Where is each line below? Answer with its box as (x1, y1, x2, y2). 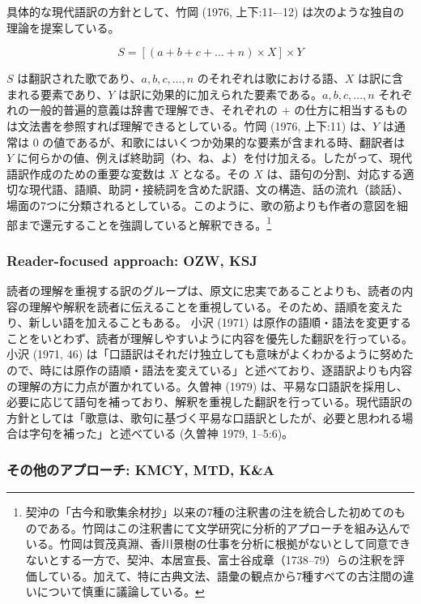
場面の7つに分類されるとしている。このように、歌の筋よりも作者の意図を (6, 196, 397, 213)
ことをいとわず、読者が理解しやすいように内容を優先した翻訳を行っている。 (6, 329, 413, 346)
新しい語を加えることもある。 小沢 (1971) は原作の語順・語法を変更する (28, 314, 411, 331)
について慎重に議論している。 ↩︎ (36, 583, 205, 600)
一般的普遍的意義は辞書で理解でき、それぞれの (28, 101, 279, 118)
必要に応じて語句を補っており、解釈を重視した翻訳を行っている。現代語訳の (6, 393, 413, 410)
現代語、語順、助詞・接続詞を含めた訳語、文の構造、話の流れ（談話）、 (28, 181, 409, 198)
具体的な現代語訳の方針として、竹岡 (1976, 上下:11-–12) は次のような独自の (6, 3, 405, 19)
